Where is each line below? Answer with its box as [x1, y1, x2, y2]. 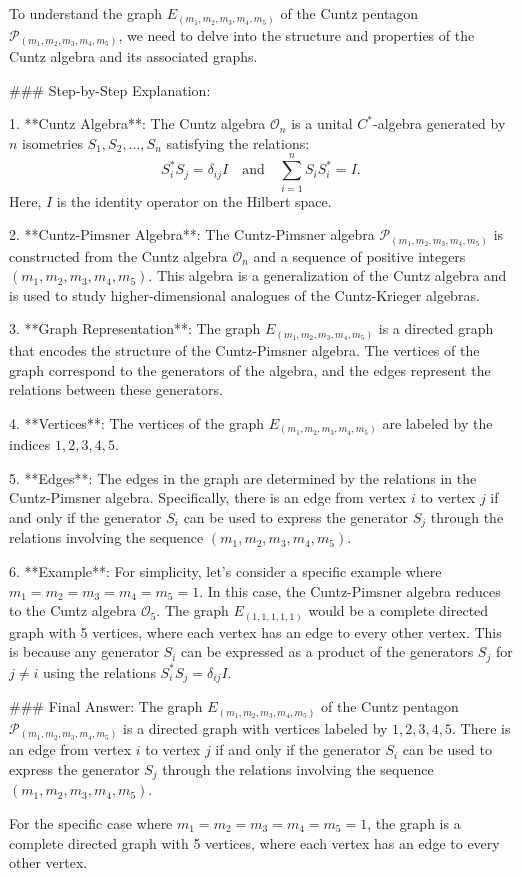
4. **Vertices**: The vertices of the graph [9, 412, 264, 433]
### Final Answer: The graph [9, 696, 203, 717]
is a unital [291, 113, 353, 134]
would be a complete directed [308, 600, 489, 621]
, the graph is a [367, 812, 461, 833]
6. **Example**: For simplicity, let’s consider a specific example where [9, 561, 442, 582]
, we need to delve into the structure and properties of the [118, 24, 475, 45]
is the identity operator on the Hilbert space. [56, 190, 332, 211]
